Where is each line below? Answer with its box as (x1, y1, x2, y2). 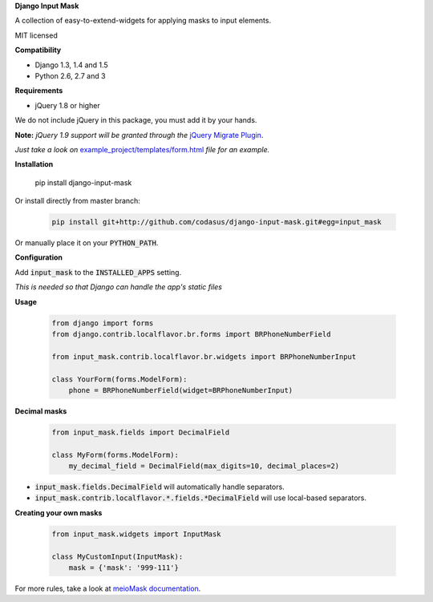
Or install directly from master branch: (14, 196, 140, 206)
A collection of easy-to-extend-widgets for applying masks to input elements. (14, 16, 272, 26)
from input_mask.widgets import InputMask (51, 529, 221, 539)
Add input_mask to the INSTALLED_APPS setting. (14, 267, 182, 277)
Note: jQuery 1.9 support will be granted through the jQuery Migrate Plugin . (14, 130, 264, 139)
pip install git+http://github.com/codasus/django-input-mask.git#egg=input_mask (51, 217, 382, 227)
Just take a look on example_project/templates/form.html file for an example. (14, 144, 270, 154)
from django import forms (51, 318, 154, 328)
